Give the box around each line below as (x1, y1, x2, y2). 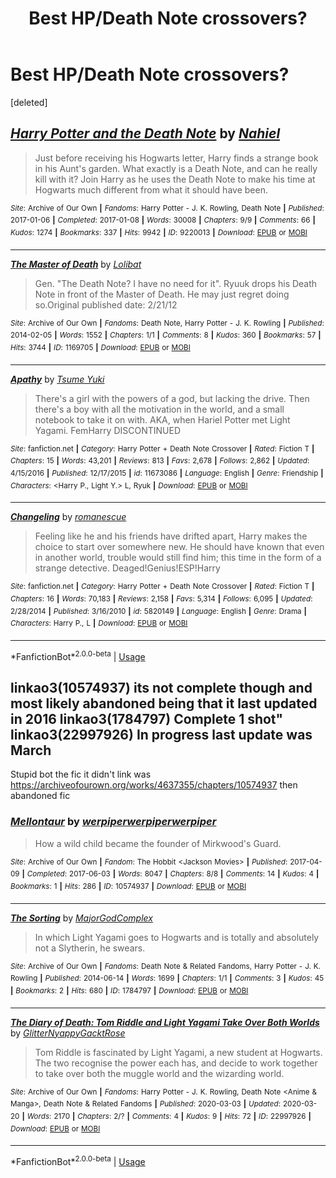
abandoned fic (10, 790, 71, 802)
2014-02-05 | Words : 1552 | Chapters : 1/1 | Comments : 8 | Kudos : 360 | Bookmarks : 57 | (10, 330, 322, 341)
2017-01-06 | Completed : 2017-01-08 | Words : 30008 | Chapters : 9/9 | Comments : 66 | (10, 215, 316, 226)
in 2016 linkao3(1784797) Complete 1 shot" (10, 710, 284, 727)
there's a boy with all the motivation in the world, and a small (34, 403, 285, 415)
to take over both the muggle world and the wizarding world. (34, 1067, 285, 1079)
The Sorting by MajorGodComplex (10, 912, 153, 924)
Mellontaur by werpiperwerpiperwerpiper (10, 815, 217, 829)
